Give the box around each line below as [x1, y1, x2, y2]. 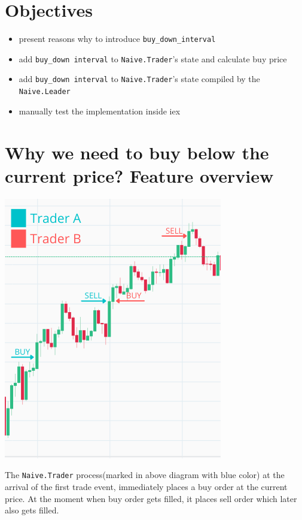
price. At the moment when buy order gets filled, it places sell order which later [5, 492, 297, 504]
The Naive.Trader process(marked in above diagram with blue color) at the [5, 468, 285, 481]
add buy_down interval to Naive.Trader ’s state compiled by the [19, 72, 260, 85]
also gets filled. [5, 504, 59, 516]
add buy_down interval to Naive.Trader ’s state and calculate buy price [19, 52, 287, 65]
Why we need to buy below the [5, 140, 269, 164]
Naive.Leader [19, 87, 71, 96]
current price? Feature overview [5, 163, 274, 188]
